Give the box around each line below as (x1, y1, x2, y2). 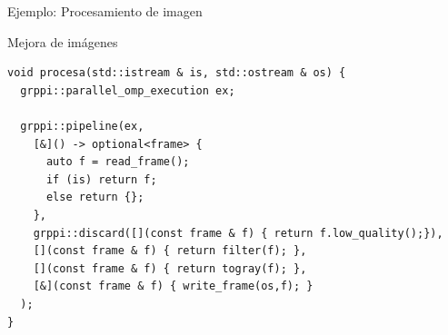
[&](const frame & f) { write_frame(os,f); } (33, 280, 314, 293)
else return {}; (45, 191, 144, 204)
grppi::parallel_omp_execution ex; (20, 84, 235, 97)
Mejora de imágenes (7, 32, 118, 51)
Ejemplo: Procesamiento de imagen (7, 2, 203, 20)
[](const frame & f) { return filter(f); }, (33, 244, 307, 258)
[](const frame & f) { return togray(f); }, (33, 261, 307, 275)
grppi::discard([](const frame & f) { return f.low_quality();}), (33, 226, 443, 240)
